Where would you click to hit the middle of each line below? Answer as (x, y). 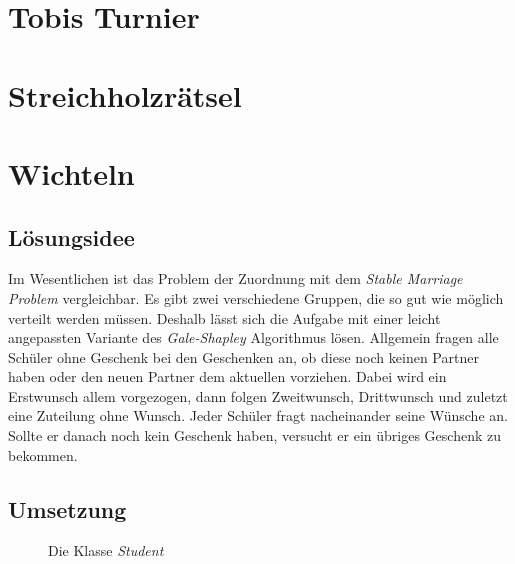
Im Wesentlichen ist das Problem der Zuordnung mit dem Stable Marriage (235, 278)
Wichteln (71, 172)
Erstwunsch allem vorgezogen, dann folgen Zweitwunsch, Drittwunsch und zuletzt (258, 395)
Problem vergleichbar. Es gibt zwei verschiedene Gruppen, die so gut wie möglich (256, 297)
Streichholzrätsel (125, 94)
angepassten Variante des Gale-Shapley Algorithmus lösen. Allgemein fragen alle (253, 337)
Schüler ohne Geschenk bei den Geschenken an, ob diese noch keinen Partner (243, 356)
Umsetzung (67, 508)
